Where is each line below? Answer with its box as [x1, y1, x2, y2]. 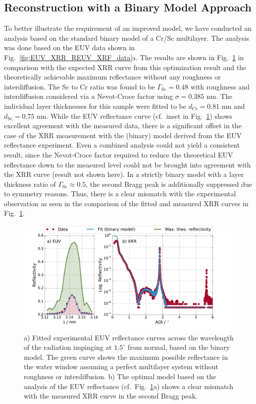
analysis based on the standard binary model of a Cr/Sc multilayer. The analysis [4, 32, 249, 43]
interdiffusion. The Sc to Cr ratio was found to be [4, 81, 155, 91]
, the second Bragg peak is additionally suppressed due [86, 178, 253, 189]
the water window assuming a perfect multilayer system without [24, 361, 218, 372]
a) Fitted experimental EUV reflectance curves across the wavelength [24, 332, 234, 342]
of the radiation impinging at [24, 342, 112, 352]
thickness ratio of [4, 178, 56, 189]
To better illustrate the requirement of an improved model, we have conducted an [4, 23, 252, 33]
